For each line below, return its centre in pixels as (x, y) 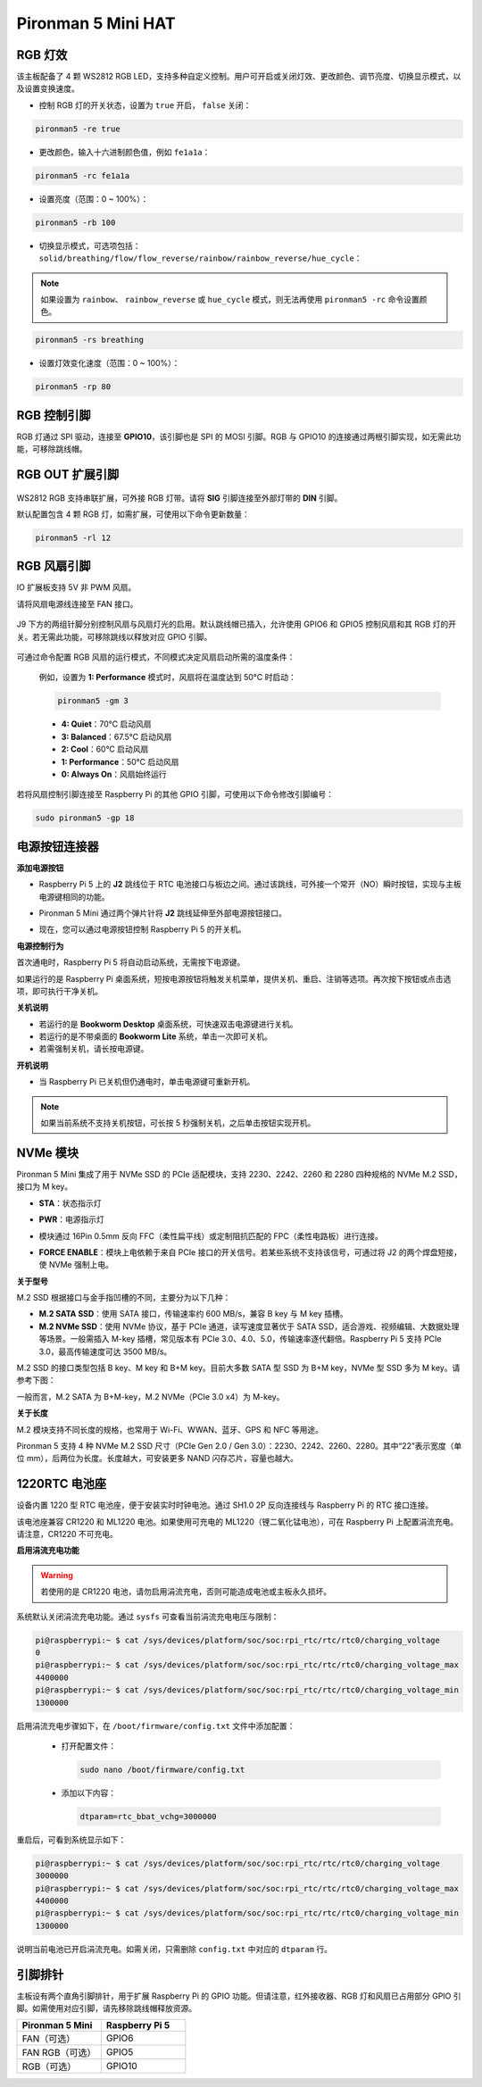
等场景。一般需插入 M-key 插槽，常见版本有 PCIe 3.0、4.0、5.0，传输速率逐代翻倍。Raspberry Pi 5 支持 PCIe (240, 1339)
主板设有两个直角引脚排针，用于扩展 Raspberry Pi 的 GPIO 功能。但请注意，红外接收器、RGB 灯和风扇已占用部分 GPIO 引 (239, 1996)
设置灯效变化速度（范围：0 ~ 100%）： (109, 363)
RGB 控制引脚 (54, 415)
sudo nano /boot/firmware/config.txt (162, 1769)
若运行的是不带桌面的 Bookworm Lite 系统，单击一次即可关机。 (155, 1036)
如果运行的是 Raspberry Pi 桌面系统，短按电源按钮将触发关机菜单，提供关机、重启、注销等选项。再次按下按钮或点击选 (234, 978)
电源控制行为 (40, 945)
